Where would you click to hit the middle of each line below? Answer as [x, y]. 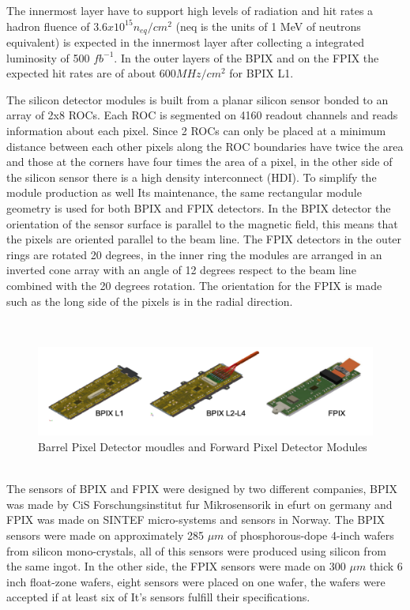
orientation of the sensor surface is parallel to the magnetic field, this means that [202, 223]
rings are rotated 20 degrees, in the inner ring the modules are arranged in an [194, 254]
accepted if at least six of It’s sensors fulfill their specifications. [158, 597]
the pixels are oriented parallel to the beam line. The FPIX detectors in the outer [204, 239]
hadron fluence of [48, 26]
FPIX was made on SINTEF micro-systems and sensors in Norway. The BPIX [196, 520]
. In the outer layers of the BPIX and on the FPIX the [246, 57]
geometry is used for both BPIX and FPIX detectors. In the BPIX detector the [199, 207]
